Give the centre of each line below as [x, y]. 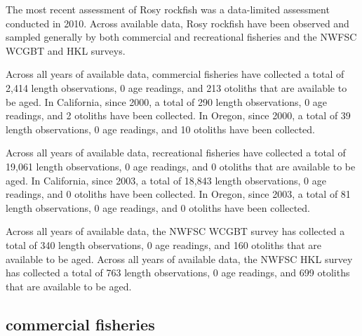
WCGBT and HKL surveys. [66, 50]
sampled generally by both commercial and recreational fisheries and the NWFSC [181, 37]
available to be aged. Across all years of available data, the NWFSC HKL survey [179, 258]
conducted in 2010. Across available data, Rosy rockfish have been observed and [177, 23]
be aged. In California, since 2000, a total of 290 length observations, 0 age [167, 101]
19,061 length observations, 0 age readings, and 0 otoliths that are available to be [181, 166]
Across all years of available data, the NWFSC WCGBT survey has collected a [175, 231]
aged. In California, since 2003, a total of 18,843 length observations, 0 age [166, 180]
